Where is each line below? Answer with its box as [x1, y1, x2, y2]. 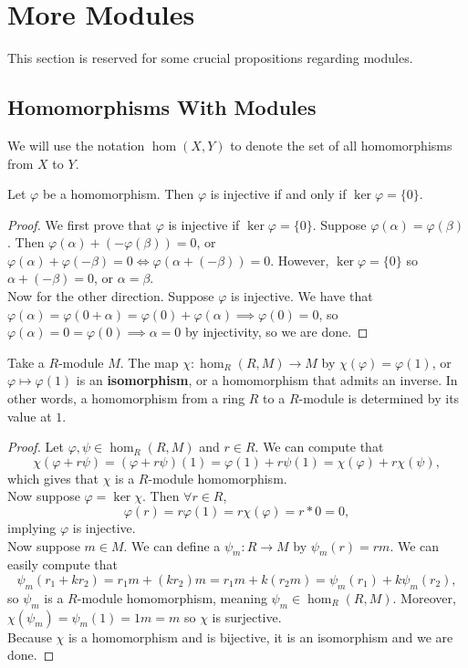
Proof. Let [7, 437, 64, 456]
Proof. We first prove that [7, 214, 151, 234]
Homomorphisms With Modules [7, 93, 317, 121]
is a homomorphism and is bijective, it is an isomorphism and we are [68, 627, 453, 646]
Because [7, 627, 52, 646]
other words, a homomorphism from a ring [7, 389, 245, 408]
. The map [120, 352, 179, 371]
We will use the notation [7, 135, 145, 154]
